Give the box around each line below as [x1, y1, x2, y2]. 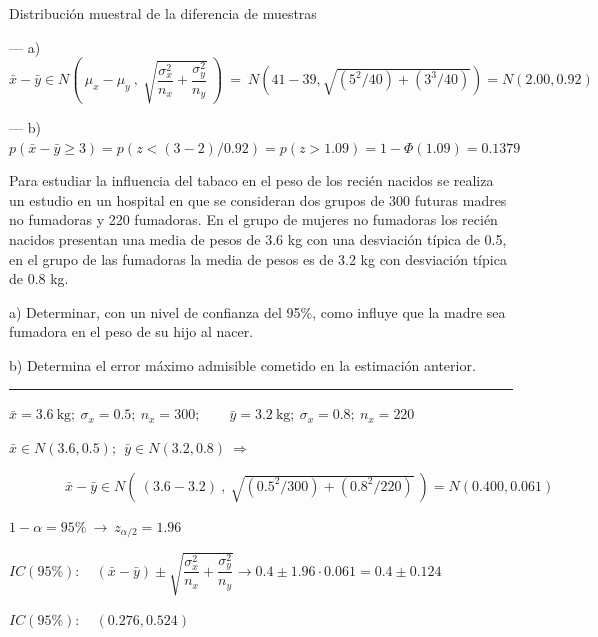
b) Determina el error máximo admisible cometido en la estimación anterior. [9, 354, 476, 375]
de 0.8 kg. [9, 268, 69, 289]
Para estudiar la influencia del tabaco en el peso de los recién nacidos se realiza [9, 170, 494, 191]
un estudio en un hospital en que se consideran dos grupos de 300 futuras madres [9, 189, 507, 210]
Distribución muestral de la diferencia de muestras [9, 3, 317, 23]
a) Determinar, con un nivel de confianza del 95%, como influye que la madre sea [9, 301, 506, 322]
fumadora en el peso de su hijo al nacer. [9, 321, 254, 342]
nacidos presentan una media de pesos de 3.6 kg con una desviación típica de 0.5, [9, 228, 507, 249]
